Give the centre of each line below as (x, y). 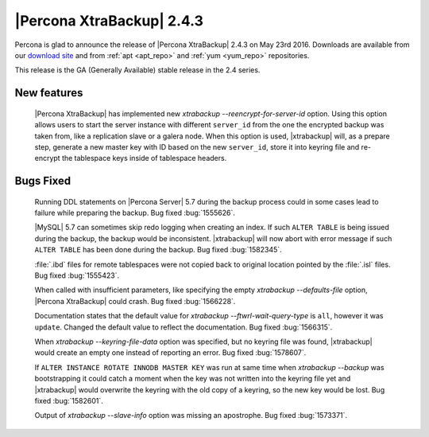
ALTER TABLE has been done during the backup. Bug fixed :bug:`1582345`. (158, 250)
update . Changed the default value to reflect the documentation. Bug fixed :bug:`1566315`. (184, 327)
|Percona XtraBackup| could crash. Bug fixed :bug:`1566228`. (135, 301)
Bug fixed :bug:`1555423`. (77, 275)
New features (49, 93)
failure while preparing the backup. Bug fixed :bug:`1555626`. (135, 213)
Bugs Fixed (43, 181)
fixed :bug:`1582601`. (69, 400)
